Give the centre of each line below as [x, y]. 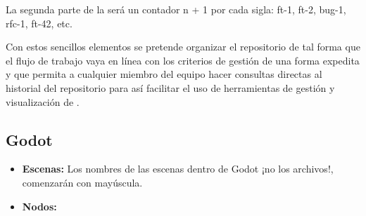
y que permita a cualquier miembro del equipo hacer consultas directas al [164, 74]
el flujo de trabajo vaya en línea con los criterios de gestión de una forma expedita [183, 60]
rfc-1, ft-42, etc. [39, 23]
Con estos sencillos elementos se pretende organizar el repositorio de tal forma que [183, 47]
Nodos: [39, 206]
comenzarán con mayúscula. [82, 182]
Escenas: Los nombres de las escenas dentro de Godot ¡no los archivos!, [178, 169]
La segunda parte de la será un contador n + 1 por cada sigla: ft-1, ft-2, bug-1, [176, 9]
